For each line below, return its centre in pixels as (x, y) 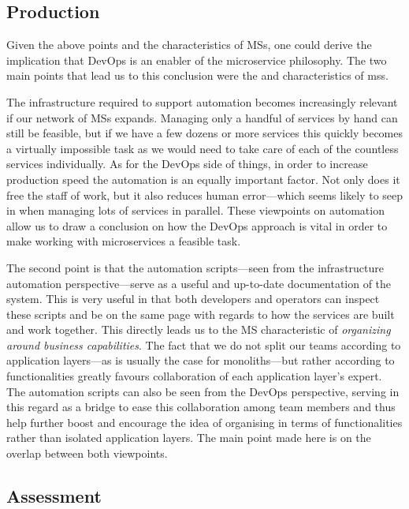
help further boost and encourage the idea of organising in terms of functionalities (204, 422)
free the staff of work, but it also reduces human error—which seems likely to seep (205, 195)
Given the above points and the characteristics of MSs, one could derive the (189, 45)
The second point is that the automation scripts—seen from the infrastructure (195, 267)
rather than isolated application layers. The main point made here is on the (189, 438)
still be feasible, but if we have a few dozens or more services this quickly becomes (205, 133)
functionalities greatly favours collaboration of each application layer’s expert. (194, 376)
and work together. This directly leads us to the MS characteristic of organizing (199, 329)
